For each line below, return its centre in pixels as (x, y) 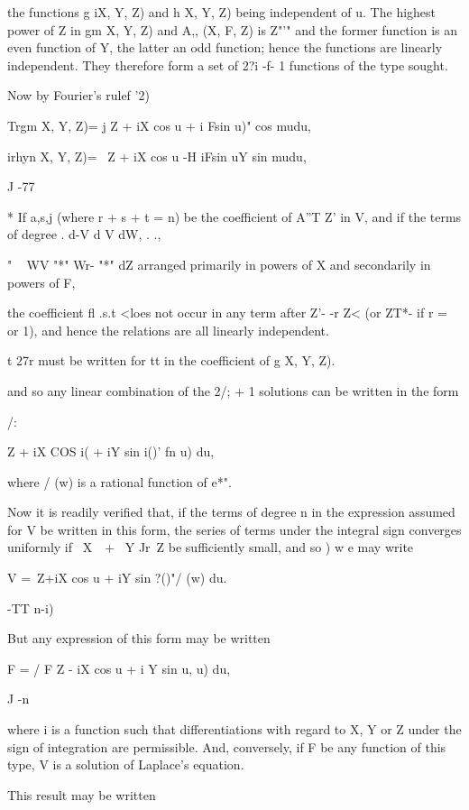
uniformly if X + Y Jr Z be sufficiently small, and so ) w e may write (211, 547)
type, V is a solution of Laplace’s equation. (126, 764)
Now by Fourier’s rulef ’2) (78, 95)
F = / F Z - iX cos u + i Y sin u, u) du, (119, 668)
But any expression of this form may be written (139, 638)
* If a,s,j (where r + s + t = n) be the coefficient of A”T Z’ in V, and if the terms (234, 216)
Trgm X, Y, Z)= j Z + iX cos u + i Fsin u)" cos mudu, (160, 125)
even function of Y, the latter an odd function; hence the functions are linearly (225, 47)
